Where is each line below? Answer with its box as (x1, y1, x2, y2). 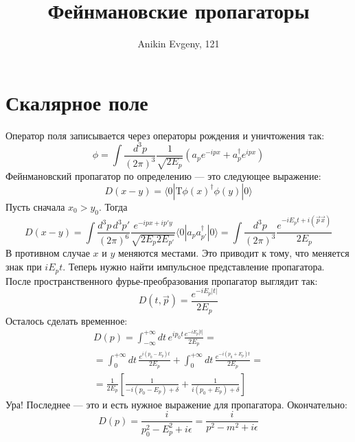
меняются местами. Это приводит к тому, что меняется (117, 246, 350, 260)
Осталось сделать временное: (5, 313, 128, 327)
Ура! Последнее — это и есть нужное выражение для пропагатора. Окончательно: (5, 397, 347, 411)
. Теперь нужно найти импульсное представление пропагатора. (62, 259, 325, 274)
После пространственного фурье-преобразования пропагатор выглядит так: (5, 273, 318, 288)
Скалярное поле (5, 88, 148, 116)
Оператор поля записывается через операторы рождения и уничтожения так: (5, 128, 325, 142)
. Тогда (99, 199, 128, 213)
